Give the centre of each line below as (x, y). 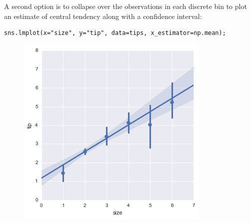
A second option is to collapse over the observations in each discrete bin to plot (125, 6)
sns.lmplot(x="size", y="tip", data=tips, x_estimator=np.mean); (115, 33)
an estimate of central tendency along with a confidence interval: (103, 16)
